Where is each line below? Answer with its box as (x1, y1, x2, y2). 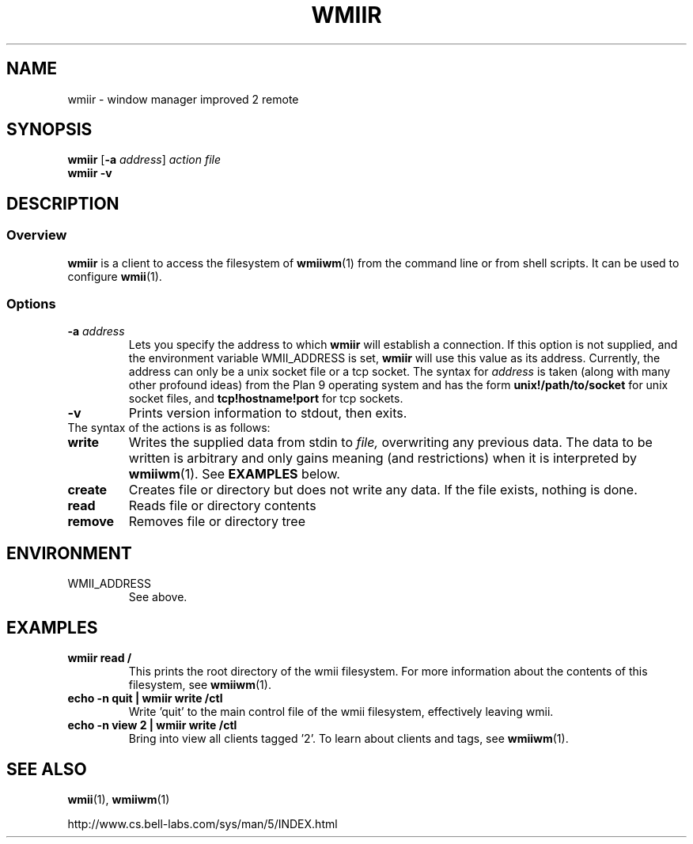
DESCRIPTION (6, 193, 119, 214)
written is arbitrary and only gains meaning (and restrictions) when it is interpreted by (128, 450, 637, 467)
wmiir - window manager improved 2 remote (67, 92, 299, 106)
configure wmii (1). (67, 269, 162, 283)
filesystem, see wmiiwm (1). (128, 678, 271, 692)
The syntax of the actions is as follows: (67, 421, 271, 435)
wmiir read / (67, 651, 132, 665)
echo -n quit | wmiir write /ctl (67, 691, 223, 706)
